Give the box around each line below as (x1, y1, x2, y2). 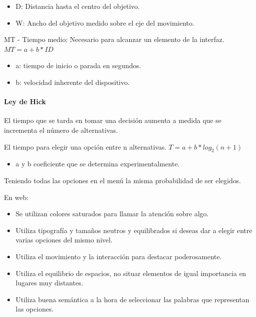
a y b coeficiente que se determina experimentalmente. (15, 158, 180, 169)
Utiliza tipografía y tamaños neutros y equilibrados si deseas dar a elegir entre (15, 225, 253, 235)
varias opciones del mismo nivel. (15, 235, 113, 245)
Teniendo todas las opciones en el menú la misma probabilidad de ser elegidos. (4, 175, 241, 185)
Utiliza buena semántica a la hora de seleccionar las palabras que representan (15, 294, 250, 304)
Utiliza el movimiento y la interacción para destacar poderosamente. (15, 251, 222, 261)
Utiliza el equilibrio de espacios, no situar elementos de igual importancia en (15, 268, 246, 278)
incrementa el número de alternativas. (4, 124, 118, 135)
